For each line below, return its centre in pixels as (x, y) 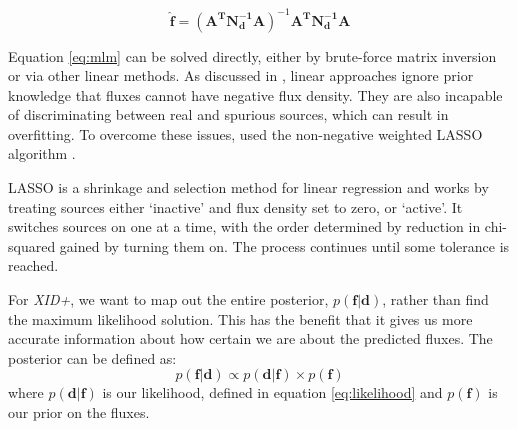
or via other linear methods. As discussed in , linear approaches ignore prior (241, 75)
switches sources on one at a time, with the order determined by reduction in (244, 226)
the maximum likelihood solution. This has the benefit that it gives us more (240, 318)
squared (32, 245)
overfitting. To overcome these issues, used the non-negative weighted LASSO (245, 133)
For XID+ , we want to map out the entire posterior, (168, 299)
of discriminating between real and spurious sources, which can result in (228, 114)
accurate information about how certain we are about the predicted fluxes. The (250, 338)
